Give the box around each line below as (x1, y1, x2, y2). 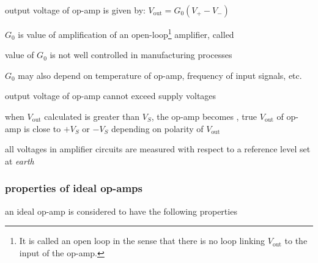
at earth (5, 154, 34, 167)
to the (284, 234, 308, 247)
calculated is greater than (44, 110, 140, 123)
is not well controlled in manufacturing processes (50, 48, 232, 61)
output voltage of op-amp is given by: (5, 4, 146, 16)
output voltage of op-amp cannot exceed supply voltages (5, 89, 216, 102)
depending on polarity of (111, 122, 204, 135)
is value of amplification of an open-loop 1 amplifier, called (18, 26, 234, 40)
